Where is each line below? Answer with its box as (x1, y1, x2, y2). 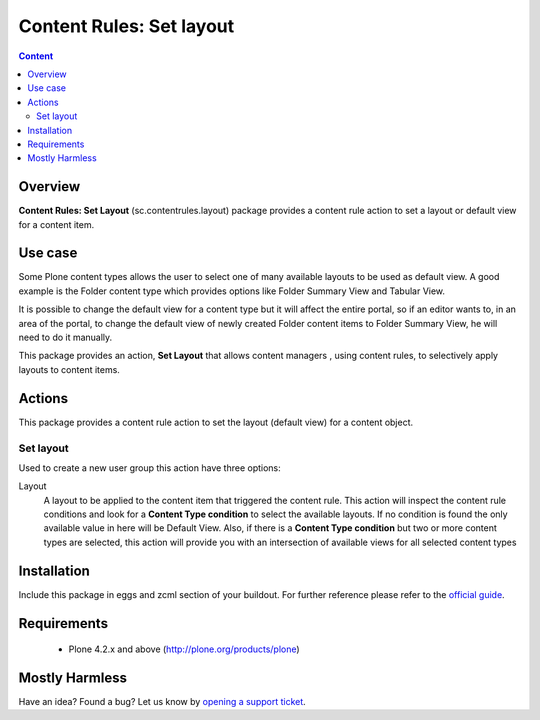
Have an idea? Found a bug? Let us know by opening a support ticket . (18, 696, 307, 708)
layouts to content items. (18, 363, 120, 375)
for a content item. (18, 218, 95, 230)
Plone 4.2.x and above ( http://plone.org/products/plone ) (68, 643, 300, 655)
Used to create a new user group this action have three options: (18, 461, 282, 474)
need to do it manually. (18, 331, 113, 344)
